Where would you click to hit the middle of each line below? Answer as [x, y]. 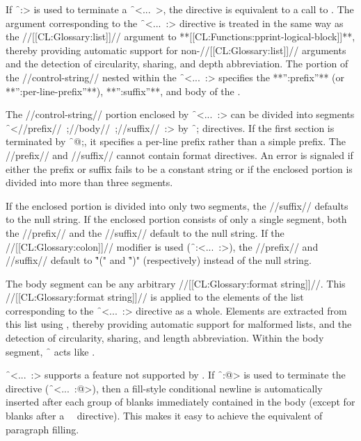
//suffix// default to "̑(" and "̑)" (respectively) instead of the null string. [159, 260]
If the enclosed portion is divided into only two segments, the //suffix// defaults [177, 205]
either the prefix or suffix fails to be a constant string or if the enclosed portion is [179, 168]
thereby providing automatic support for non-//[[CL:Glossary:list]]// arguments [176, 50]
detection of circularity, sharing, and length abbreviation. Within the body [165, 338]
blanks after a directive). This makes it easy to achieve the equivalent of [164, 416]
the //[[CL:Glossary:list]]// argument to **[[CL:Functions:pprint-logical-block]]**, [180, 36]
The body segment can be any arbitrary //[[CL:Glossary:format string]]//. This [176, 283]
